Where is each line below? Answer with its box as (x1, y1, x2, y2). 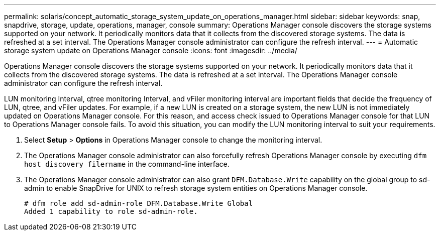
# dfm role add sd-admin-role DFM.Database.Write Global (24, 199, 253, 207)
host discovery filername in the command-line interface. (24, 160, 230, 168)
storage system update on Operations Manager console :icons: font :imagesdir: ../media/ (4, 46, 297, 55)
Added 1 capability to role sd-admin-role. (24, 207, 198, 215)
